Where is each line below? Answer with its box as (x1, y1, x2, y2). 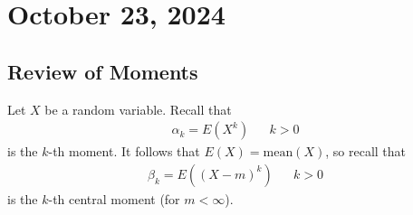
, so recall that (325, 142, 407, 161)
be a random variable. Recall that (44, 99, 232, 118)
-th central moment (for (48, 189, 180, 208)
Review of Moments (7, 57, 198, 85)
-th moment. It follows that (48, 142, 200, 161)
